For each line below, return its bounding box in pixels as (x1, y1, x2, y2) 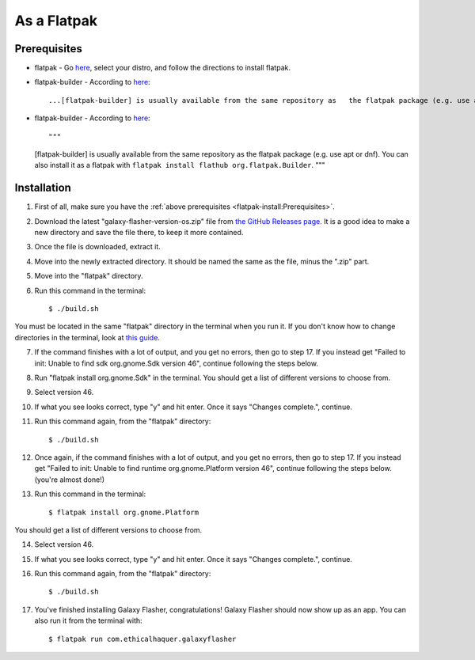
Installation (14, 181, 71, 195)
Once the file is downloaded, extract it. (34, 242, 161, 252)
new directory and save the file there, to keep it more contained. (34, 228, 244, 237)
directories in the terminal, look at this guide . (14, 332, 160, 342)
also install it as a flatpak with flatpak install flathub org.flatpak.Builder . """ (34, 161, 325, 170)
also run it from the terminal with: (34, 616, 142, 625)
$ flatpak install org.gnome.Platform (48, 507, 199, 517)
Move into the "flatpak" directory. (34, 271, 143, 281)
